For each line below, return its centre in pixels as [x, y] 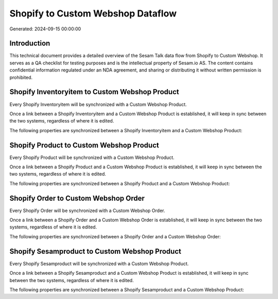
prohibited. [21, 77]
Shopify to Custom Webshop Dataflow [93, 13]
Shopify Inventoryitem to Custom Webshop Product [94, 92]
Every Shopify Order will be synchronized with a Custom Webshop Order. [87, 210]
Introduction [30, 43]
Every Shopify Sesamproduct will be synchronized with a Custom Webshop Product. [99, 263]
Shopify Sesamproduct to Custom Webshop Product [95, 251]
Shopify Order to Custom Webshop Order [77, 198]
